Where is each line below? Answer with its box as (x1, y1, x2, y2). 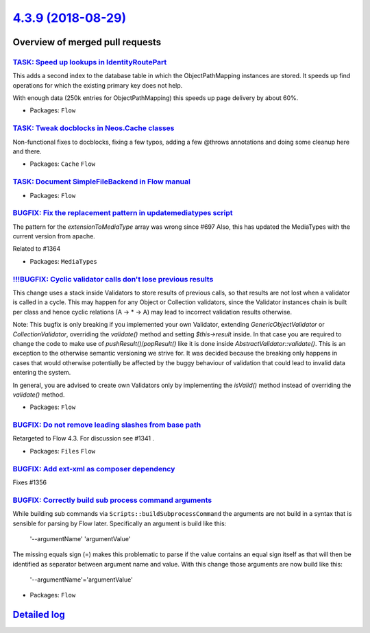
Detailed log (12, 609, 65, 621)
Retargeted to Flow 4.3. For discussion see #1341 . (12, 434, 154, 443)
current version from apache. (12, 232, 95, 240)
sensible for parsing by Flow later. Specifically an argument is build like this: (12, 519, 227, 527)
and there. (12, 147, 42, 156)
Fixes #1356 (12, 478, 47, 486)
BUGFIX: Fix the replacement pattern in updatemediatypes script (12, 208, 233, 218)
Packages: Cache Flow (29, 160, 96, 168)
